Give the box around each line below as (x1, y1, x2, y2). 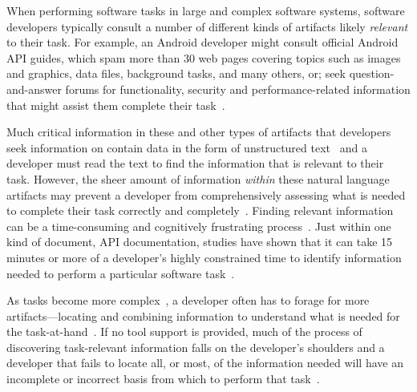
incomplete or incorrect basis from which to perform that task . (6, 370, 320, 387)
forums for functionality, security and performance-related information (65, 80, 411, 97)
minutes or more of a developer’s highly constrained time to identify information (6, 249, 402, 265)
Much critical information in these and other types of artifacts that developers (6, 123, 391, 140)
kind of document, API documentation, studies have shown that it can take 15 (6, 233, 393, 250)
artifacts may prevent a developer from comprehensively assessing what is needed (6, 186, 406, 203)
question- (349, 65, 395, 82)
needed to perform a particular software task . (6, 265, 235, 281)
